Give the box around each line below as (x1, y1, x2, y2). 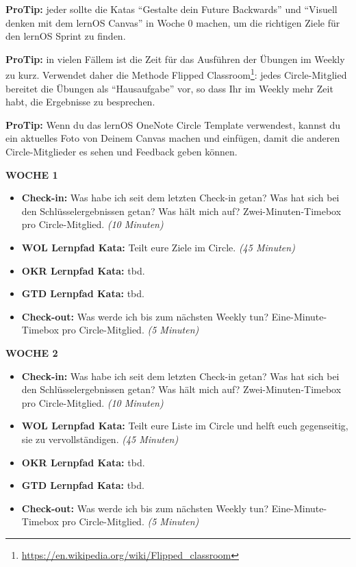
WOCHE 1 (5, 167, 58, 181)
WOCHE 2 (5, 345, 58, 360)
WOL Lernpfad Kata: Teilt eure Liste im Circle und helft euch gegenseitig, (21, 418, 348, 433)
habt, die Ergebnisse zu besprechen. (5, 94, 155, 109)
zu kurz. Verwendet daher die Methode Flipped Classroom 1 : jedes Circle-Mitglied (5, 66, 347, 82)
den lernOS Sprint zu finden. (5, 29, 126, 43)
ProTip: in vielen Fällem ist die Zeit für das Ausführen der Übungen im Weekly (5, 51, 345, 66)
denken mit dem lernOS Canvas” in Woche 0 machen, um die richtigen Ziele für (5, 15, 340, 29)
